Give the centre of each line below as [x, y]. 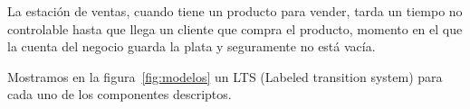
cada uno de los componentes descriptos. [120, 94]
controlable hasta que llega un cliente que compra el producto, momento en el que [235, 28]
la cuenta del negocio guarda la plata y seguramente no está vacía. [192, 46]
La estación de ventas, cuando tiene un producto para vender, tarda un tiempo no [235, 11]
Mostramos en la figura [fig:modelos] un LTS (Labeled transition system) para [225, 76]
